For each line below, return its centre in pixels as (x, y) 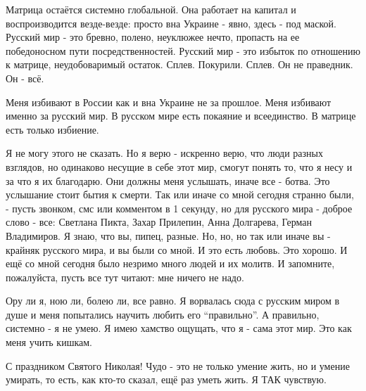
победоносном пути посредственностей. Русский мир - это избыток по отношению (183, 50)
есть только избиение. (52, 129)
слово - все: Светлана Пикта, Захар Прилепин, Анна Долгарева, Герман (159, 222)
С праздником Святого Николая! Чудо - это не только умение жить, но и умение (178, 365)
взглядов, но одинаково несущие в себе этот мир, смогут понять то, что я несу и (179, 166)
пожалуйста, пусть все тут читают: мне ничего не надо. (125, 277)
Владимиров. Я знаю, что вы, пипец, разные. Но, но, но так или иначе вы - (168, 235)
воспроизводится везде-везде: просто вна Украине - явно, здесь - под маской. (171, 23)
